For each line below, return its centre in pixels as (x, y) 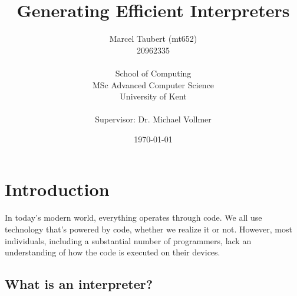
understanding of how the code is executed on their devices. (113, 252)
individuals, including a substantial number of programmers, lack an (128, 240)
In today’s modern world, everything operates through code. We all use (133, 217)
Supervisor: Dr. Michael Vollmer (153, 119)
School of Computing (153, 73)
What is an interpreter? (79, 284)
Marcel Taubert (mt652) (153, 39)
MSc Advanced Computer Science (153, 84)
